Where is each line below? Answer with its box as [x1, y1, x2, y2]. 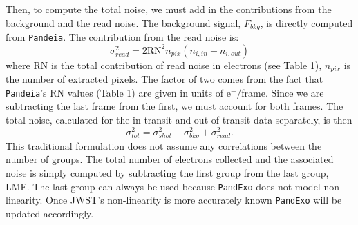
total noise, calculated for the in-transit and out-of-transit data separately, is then [6, 112, 352, 126]
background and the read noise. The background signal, [6, 15, 241, 30]
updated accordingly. [6, 206, 94, 220]
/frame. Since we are [236, 85, 324, 99]
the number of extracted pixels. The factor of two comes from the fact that [6, 72, 323, 86]
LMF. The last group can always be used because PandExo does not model [6, 179, 321, 193]
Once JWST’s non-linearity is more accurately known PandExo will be [46, 193, 342, 207]
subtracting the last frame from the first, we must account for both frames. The [6, 99, 343, 113]
